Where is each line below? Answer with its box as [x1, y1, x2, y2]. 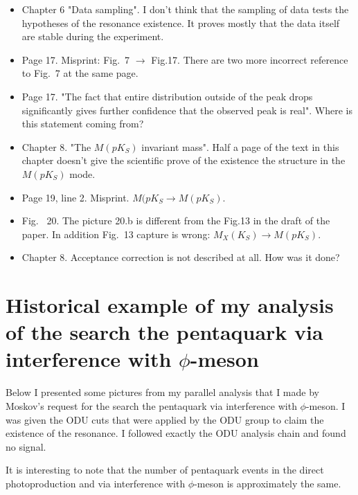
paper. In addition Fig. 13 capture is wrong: [21, 226, 211, 241]
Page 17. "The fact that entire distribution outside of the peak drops [21, 89, 313, 103]
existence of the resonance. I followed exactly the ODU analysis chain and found [6, 426, 346, 440]
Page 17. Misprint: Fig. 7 [21, 52, 130, 66]
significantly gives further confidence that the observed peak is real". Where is [21, 102, 352, 117]
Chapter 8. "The [21, 139, 91, 154]
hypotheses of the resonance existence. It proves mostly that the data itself [21, 15, 340, 30]
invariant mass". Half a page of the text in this [141, 139, 339, 154]
